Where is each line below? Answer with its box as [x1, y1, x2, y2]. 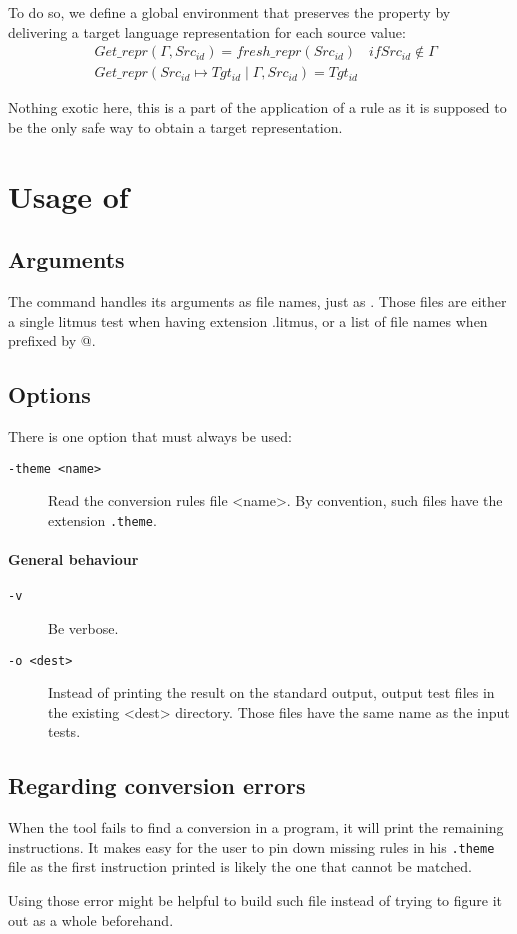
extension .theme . [48, 509, 157, 530]
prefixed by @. [8, 330, 96, 351]
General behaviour [8, 549, 139, 570]
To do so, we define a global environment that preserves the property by [8, 2, 451, 22]
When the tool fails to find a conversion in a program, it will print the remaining [8, 817, 504, 838]
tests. [48, 721, 81, 742]
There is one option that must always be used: [8, 426, 292, 446]
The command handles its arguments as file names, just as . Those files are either [8, 291, 507, 312]
